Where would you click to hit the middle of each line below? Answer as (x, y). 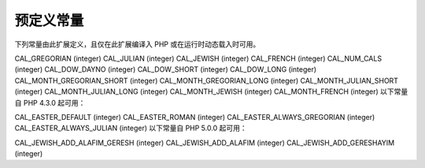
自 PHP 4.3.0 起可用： (50, 103)
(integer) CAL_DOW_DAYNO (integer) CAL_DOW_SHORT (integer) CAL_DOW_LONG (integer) (166, 69)
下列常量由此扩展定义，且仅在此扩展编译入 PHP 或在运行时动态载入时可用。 (137, 44)
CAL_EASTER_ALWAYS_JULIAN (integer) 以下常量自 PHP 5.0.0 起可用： (131, 128)
